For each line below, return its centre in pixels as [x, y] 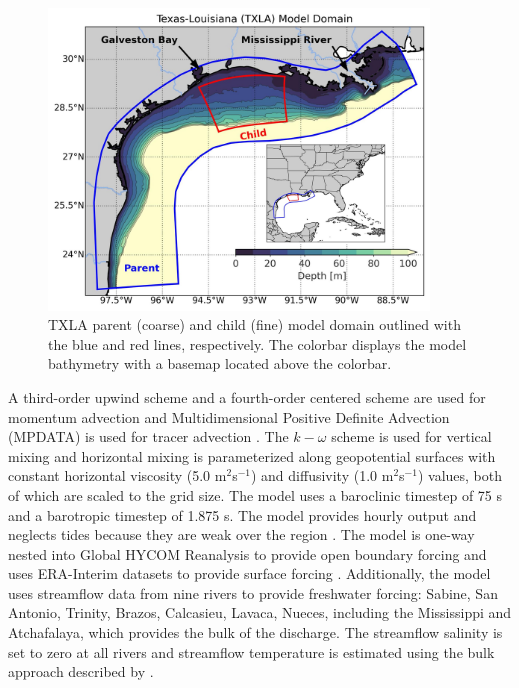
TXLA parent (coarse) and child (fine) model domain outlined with [254, 324]
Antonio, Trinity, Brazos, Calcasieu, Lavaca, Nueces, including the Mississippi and [260, 612]
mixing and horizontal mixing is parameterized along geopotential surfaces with [252, 455]
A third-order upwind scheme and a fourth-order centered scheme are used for [247, 396]
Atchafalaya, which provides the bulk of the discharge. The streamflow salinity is [255, 632]
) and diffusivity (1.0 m [322, 475]
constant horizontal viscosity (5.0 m [117, 475]
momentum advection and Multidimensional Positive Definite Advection [229, 416]
